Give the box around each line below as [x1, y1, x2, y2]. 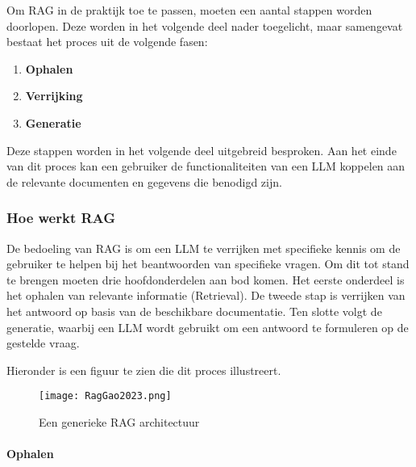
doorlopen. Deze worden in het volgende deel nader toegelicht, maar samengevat [6, 17, 403, 34]
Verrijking [25, 87, 83, 104]
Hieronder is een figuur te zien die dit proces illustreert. [6, 361, 281, 378]
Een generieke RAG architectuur [39, 413, 200, 430]
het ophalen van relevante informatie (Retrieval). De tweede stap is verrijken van [6, 287, 406, 304]
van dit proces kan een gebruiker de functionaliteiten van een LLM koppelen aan [6, 158, 406, 175]
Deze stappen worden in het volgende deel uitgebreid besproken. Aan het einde [6, 141, 397, 158]
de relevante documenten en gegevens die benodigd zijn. [6, 173, 282, 190]
